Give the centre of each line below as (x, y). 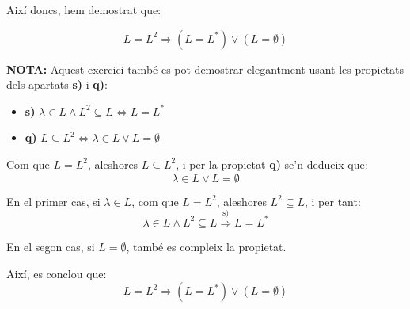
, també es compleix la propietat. (206, 246)
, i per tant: (333, 201)
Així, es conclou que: (57, 273)
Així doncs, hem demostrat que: (84, 10)
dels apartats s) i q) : (57, 84)
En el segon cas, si (51, 246)
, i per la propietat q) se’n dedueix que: (272, 164)
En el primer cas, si (53, 201)
